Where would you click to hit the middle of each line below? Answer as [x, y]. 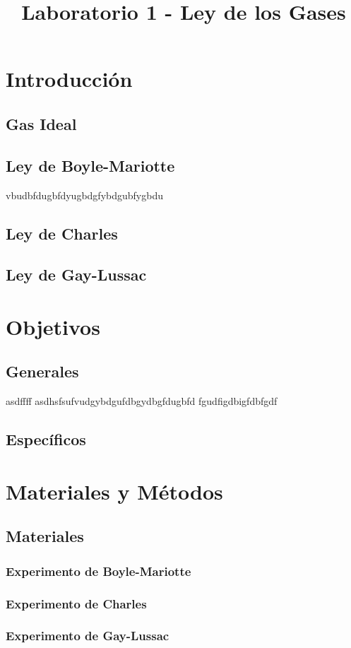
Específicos [46, 439]
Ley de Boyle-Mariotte [90, 165]
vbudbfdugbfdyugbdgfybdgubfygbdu [84, 195]
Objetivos [53, 326]
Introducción [69, 79]
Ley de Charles [62, 233]
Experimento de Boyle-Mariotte [99, 571]
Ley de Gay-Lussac [76, 275]
